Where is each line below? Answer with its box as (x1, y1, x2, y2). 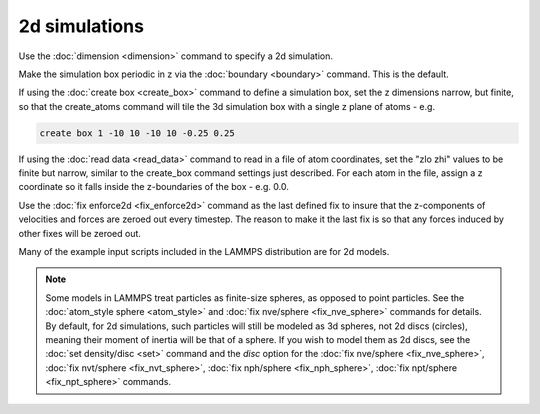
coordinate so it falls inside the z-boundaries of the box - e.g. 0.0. (18, 181, 290, 193)
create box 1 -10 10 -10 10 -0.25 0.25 (39, 127, 235, 139)
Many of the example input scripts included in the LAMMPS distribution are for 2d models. (18, 246, 390, 258)
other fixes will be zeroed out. (18, 227, 142, 239)
